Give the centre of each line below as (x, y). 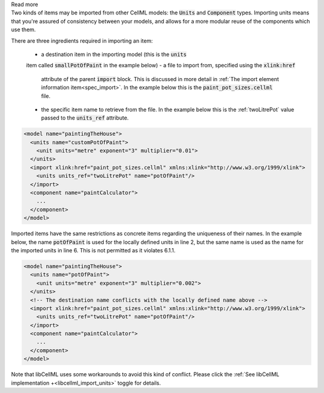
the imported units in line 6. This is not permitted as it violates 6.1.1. (93, 250)
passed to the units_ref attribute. (85, 118)
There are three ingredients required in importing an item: (82, 41)
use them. (23, 29)
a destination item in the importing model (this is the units (114, 54)
